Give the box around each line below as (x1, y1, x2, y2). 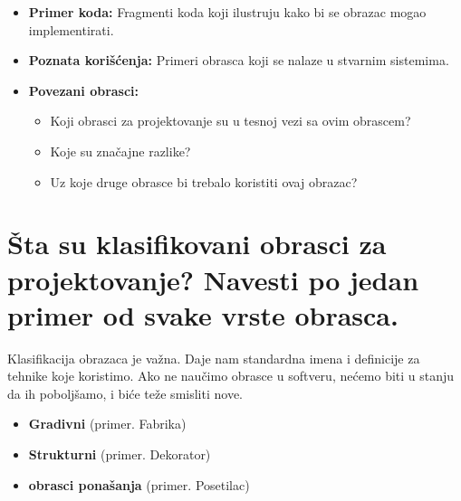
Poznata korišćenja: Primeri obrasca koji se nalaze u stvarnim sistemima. (28, 51, 449, 70)
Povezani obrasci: (28, 80, 139, 99)
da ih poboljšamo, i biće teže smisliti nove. (7, 383, 243, 402)
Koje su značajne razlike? (50, 141, 191, 160)
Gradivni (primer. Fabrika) (28, 414, 187, 433)
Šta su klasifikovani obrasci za (7, 225, 387, 262)
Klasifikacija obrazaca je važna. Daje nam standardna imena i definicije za (7, 348, 420, 367)
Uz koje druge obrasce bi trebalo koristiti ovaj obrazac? (50, 172, 358, 191)
